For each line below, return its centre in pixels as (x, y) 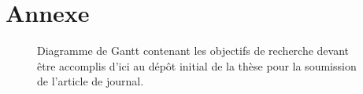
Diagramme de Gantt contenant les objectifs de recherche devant (193, 51)
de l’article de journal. (91, 81)
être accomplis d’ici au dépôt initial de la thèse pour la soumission (197, 65)
